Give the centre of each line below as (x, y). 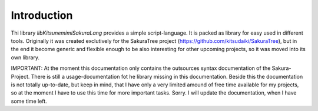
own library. (25, 57)
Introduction (42, 15)
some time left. (29, 101)
